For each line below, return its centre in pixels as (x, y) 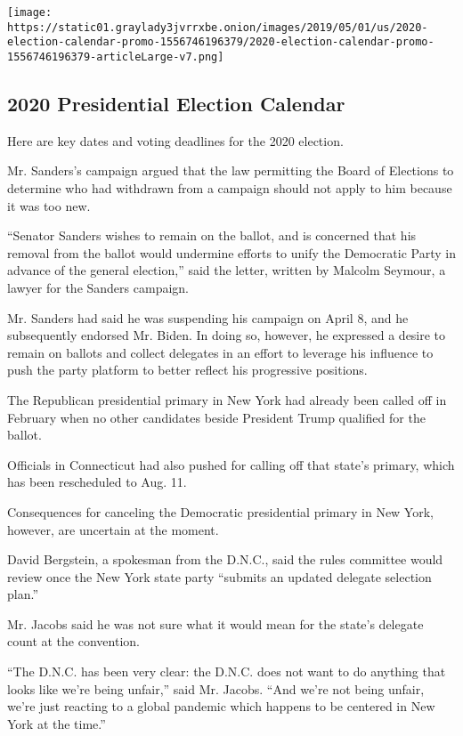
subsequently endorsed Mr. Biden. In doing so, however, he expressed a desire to (227, 335)
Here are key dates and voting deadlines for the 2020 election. (175, 140)
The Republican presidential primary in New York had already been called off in (227, 399)
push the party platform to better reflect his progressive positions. (187, 370)
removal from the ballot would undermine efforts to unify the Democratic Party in (231, 252)
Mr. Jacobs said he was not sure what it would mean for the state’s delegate (215, 623)
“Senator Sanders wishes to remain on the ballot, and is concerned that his (212, 235)
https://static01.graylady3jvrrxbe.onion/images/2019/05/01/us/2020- (218, 27)
